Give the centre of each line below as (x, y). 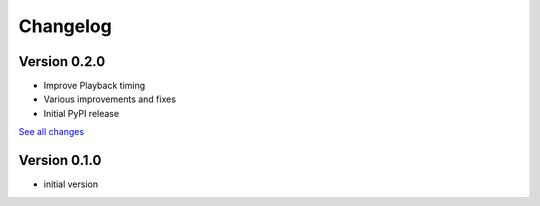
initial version (71, 184)
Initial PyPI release (81, 113)
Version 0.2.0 (62, 61)
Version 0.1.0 (60, 160)
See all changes (51, 132)
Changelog (65, 26)
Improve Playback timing (94, 86)
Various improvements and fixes (110, 99)
